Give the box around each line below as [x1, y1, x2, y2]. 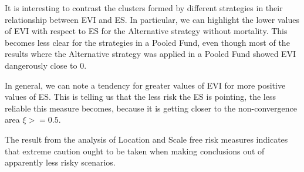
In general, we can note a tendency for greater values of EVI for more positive [5, 79, 286, 91]
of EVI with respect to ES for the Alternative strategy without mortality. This [5, 25, 288, 37]
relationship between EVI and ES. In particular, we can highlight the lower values [5, 13, 299, 25]
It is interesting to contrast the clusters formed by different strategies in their [5, 2, 283, 14]
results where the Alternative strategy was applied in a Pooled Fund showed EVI [5, 48, 296, 60]
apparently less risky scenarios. [5, 156, 116, 168]
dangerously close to [5, 59, 77, 71]
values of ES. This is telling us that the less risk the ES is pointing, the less [5, 90, 276, 103]
